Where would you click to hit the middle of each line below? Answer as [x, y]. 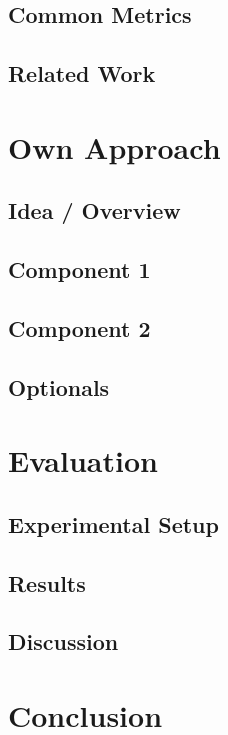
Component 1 [79, 269]
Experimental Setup [113, 523]
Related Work [82, 73]
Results [47, 582]
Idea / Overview [94, 210]
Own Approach [114, 146]
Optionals [59, 386]
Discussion [63, 641]
